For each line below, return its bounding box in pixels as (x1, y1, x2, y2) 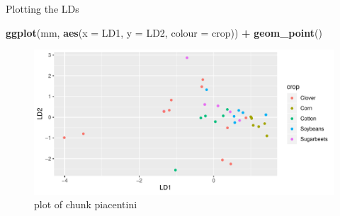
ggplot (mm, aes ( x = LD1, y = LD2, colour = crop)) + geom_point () (6, 25, 322, 40)
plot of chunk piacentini (34, 197, 137, 212)
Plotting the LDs (6, 1, 79, 16)
